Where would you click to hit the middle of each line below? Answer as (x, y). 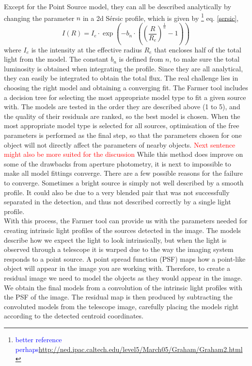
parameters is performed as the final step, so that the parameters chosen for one (123, 135)
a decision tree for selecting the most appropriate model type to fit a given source (125, 97)
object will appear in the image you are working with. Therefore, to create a (117, 268)
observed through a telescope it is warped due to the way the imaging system (119, 249)
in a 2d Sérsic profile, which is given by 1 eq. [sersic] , (161, 17)
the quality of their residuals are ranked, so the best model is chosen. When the (122, 116)
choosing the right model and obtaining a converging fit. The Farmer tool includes (126, 88)
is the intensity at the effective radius (87, 49)
